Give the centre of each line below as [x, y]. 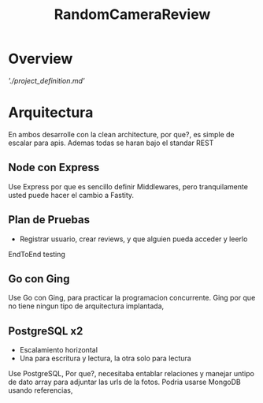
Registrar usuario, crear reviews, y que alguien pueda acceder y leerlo [133, 239]
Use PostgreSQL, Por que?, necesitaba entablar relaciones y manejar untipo [131, 374]
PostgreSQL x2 [46, 331]
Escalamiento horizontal [59, 350]
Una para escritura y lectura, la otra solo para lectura [105, 358]
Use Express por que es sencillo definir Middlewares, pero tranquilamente [128, 186]
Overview [41, 59]
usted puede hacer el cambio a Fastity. [71, 195]
